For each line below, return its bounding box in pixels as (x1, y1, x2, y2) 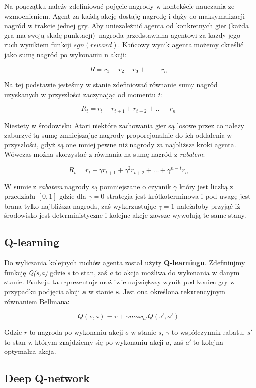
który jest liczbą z (179, 181, 233, 191)
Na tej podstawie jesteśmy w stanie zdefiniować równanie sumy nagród (4, 79, 218, 90)
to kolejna (193, 336, 224, 347)
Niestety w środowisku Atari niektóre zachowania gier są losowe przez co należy (4, 120, 244, 130)
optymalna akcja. (4, 346, 56, 356)
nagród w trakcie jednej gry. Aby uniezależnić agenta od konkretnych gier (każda (4, 20, 249, 31)
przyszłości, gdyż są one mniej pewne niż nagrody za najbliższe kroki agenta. (4, 139, 236, 149)
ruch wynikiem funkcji (4, 39, 71, 50)
